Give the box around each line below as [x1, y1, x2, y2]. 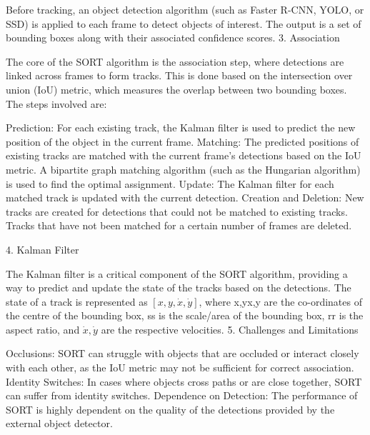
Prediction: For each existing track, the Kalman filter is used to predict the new [6, 120, 356, 135]
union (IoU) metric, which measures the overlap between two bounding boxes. [6, 81, 347, 96]
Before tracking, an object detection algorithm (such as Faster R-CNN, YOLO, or [6, 2, 364, 16]
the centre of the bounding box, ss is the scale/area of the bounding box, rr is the [6, 308, 364, 323]
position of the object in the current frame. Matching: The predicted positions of [6, 134, 359, 149]
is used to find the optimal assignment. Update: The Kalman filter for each [6, 176, 334, 191]
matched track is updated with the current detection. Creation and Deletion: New [6, 190, 364, 205]
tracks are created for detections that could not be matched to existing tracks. [6, 204, 348, 219]
